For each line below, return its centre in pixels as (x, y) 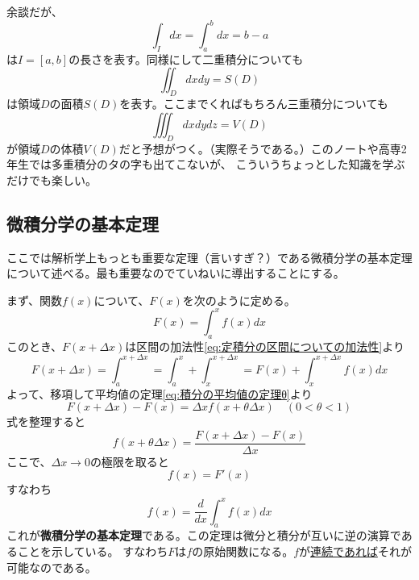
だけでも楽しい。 (52, 179)
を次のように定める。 (239, 300)
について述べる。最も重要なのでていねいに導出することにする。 (176, 273)
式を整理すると (46, 421)
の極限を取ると (129, 461)
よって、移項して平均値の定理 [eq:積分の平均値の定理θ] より (160, 393)
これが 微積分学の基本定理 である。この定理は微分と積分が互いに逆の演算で (204, 535)
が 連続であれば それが (355, 551)
